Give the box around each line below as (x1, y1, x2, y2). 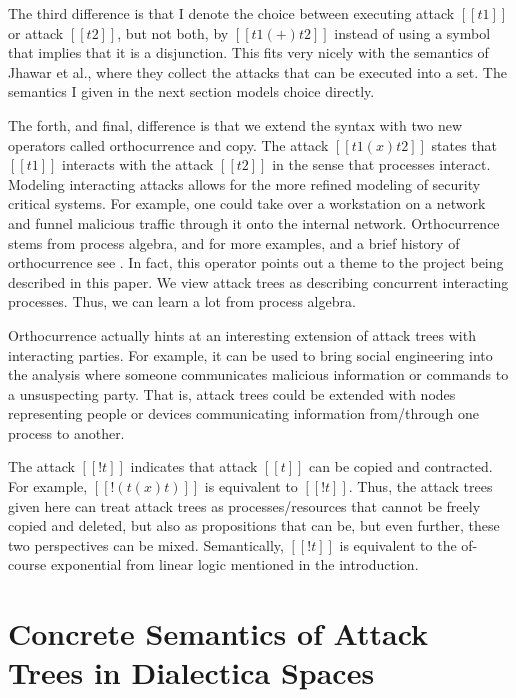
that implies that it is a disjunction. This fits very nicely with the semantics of (8, 42, 489, 63)
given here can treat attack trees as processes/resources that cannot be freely (8, 495, 481, 516)
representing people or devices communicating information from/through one (8, 403, 479, 424)
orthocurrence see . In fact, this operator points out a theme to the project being (8, 252, 504, 273)
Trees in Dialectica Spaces (8, 652, 375, 693)
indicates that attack (130, 456, 258, 477)
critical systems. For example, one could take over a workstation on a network (8, 193, 486, 214)
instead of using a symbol (334, 22, 491, 43)
